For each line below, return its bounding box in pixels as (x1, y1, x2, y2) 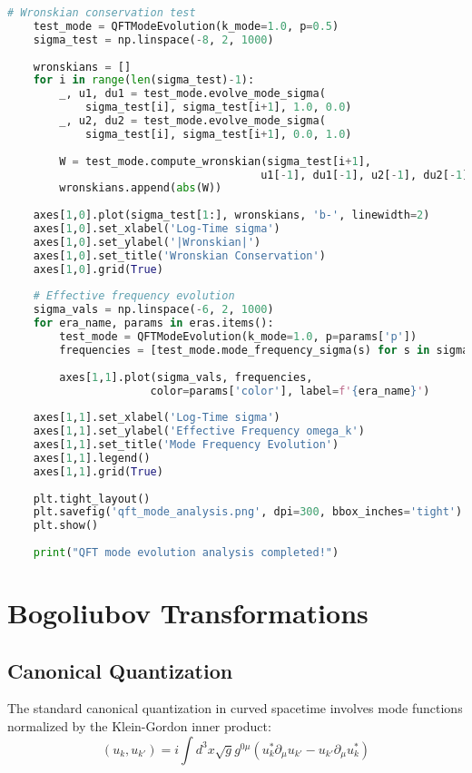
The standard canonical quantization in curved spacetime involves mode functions (7, 699, 463, 718)
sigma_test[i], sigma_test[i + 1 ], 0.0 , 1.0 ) (84, 127, 352, 141)
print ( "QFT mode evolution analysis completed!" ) (33, 546, 339, 559)
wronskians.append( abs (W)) (59, 181, 222, 195)
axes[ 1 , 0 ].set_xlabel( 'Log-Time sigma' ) (33, 222, 280, 235)
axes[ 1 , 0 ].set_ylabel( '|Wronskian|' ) (33, 235, 261, 249)
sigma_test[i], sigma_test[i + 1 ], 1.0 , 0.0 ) (84, 101, 352, 114)
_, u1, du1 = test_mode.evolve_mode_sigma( (59, 87, 326, 101)
